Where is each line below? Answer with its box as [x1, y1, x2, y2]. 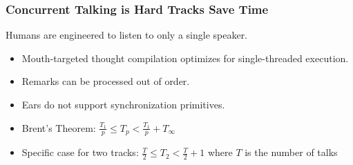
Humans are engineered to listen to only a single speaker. [6, 28, 248, 42]
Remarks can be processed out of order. [21, 74, 190, 88]
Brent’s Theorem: [21, 120, 96, 135]
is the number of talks [245, 145, 338, 159]
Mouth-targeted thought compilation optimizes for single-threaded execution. [21, 50, 349, 65]
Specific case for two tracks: [21, 145, 139, 159]
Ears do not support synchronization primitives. [21, 97, 225, 111]
